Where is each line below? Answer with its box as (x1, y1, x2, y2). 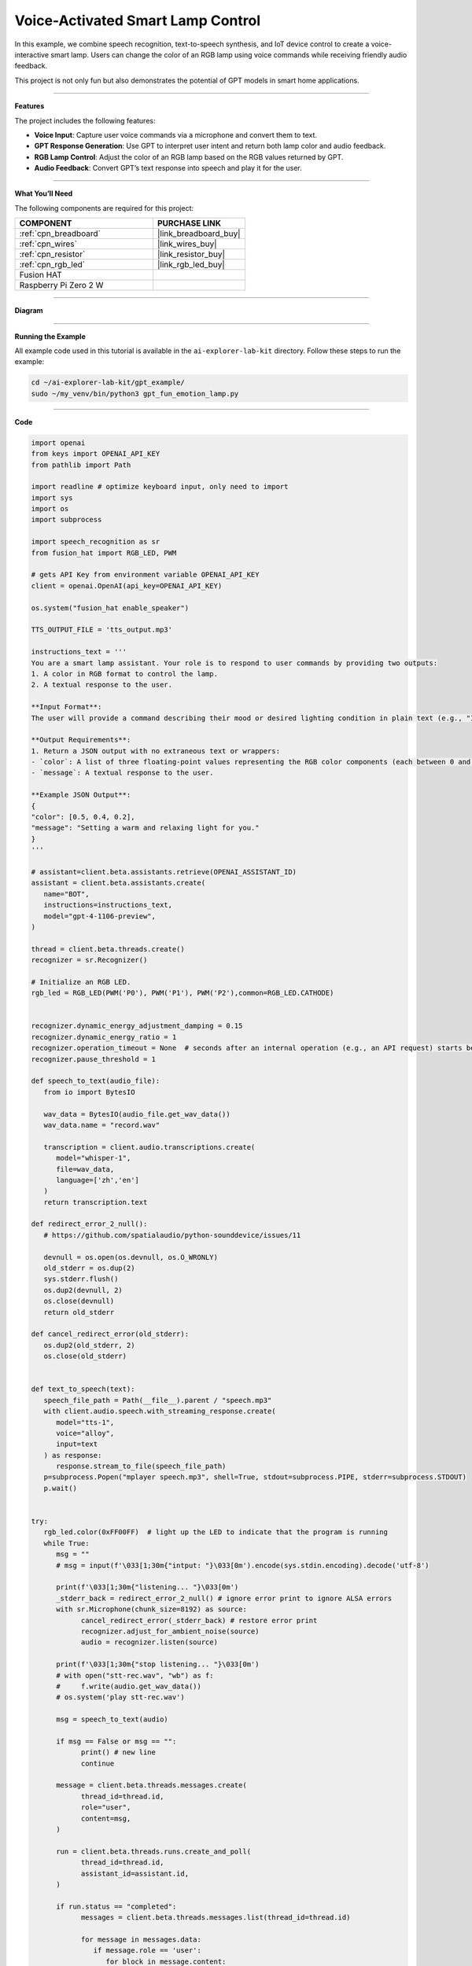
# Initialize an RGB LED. (31, 977, 131, 986)
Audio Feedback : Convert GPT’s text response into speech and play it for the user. (34, 164, 302, 173)
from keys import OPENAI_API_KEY (31, 449, 160, 458)
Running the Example (14, 331, 87, 341)
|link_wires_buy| (157, 238, 217, 249)
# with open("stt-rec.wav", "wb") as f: (56, 1671, 214, 1680)
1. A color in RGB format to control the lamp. (31, 669, 218, 678)
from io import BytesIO (43, 1088, 135, 1096)
